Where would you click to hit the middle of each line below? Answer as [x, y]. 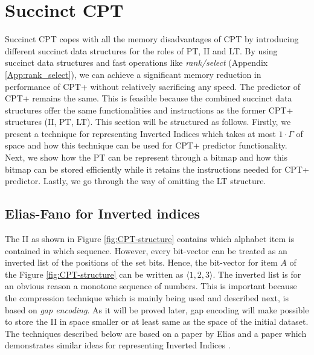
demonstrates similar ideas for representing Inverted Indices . [118, 345]
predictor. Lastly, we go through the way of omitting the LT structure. [136, 181]
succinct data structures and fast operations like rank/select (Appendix [136, 62]
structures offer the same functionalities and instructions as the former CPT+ [149, 110]
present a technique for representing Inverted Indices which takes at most [140, 133]
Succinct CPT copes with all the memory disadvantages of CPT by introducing [152, 39]
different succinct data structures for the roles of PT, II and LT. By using [141, 50]
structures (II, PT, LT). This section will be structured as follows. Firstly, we [148, 122]
